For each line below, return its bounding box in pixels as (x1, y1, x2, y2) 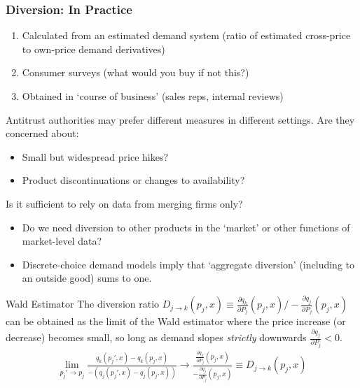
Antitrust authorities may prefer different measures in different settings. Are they (6, 112, 355, 127)
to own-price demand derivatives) (22, 41, 165, 56)
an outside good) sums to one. (22, 271, 152, 285)
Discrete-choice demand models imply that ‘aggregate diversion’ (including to (22, 257, 355, 271)
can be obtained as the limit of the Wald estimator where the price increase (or (6, 314, 346, 329)
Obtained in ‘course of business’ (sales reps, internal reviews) (22, 89, 284, 103)
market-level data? (22, 233, 102, 248)
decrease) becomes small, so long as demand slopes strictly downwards (6, 330, 307, 345)
